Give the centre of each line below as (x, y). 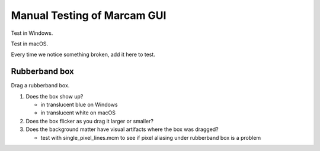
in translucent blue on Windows (79, 105)
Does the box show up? (55, 96)
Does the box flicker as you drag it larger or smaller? (90, 121)
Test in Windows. (32, 33)
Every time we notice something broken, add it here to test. (83, 55)
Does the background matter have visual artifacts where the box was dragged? (122, 129)
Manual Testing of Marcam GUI (89, 15)
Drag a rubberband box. (40, 86)
